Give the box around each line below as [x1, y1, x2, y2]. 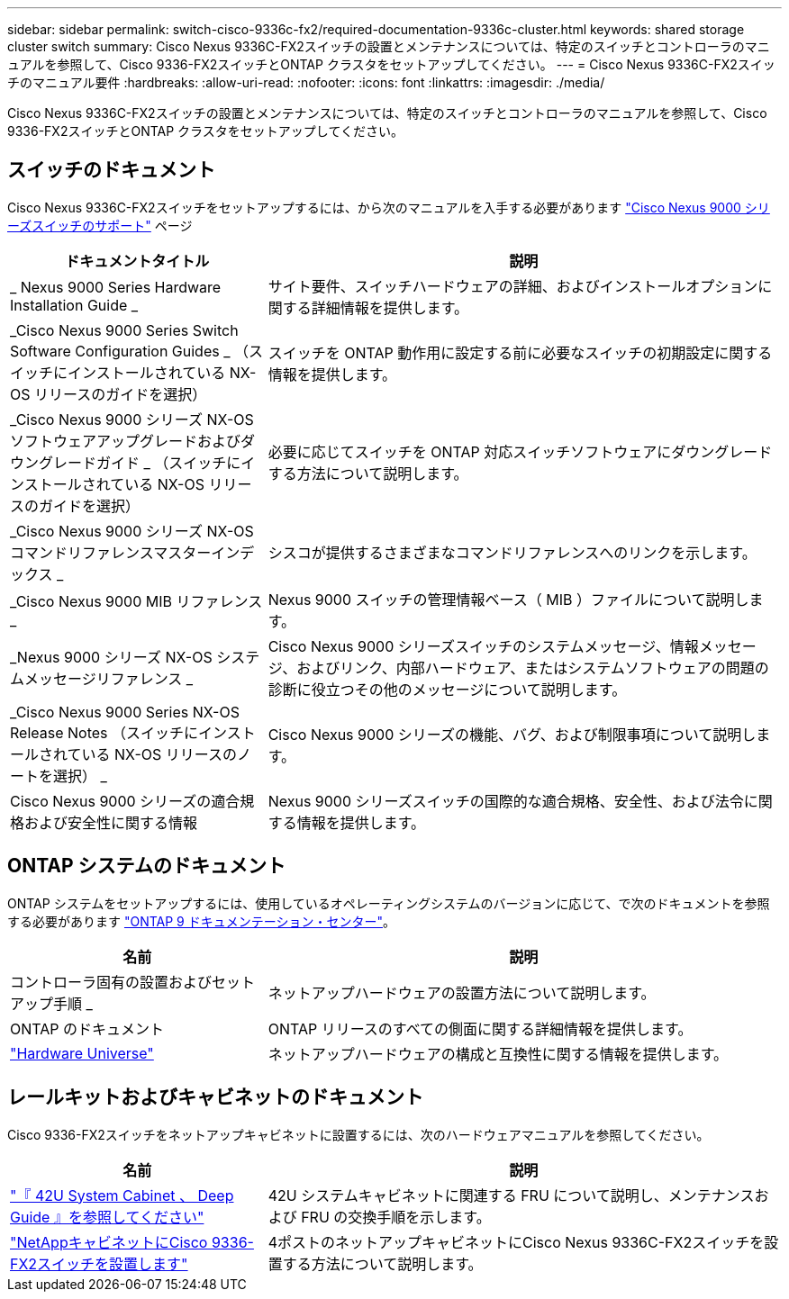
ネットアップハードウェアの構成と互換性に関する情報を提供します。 [268, 1044, 729, 1063]
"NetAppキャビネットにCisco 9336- [10, 1232, 254, 1251]
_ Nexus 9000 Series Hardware [10, 277, 222, 296]
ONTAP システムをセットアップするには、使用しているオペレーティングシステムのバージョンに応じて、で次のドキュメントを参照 [7, 895, 770, 911]
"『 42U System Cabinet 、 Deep [10, 1186, 234, 1204]
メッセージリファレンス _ [24, 669, 194, 688]
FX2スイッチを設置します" [10, 1254, 188, 1273]
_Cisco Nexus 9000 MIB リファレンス [10, 591, 263, 610]
